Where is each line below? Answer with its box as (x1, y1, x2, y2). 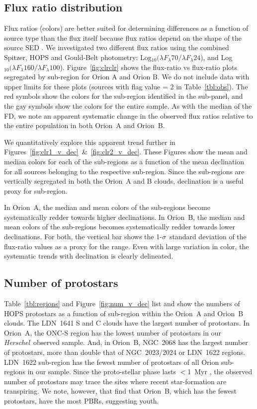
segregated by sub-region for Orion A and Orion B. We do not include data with (4, 71, 250, 82)
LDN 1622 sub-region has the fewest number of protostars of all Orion (4, 356, 219, 367)
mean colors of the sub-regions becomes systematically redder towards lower (4, 221, 236, 232)
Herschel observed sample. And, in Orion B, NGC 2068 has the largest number (4, 337, 248, 347)
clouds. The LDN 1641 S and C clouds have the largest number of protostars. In (4, 318, 250, 328)
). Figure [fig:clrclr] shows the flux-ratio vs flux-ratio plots (60, 62, 237, 72)
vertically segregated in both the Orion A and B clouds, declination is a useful (4, 176, 244, 186)
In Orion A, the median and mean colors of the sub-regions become (4, 202, 210, 212)
